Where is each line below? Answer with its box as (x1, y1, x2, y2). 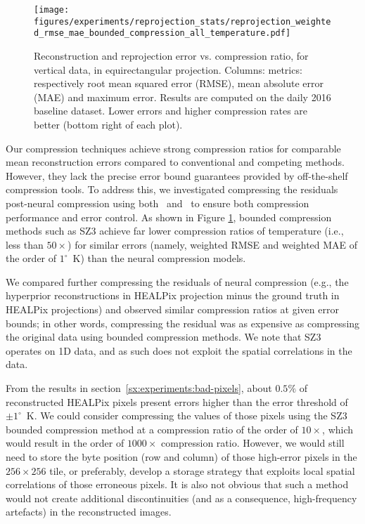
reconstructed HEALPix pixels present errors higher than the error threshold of (6, 394, 348, 409)
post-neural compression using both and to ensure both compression (6, 195, 309, 210)
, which (322, 421, 354, 436)
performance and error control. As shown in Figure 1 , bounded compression (6, 209, 332, 224)
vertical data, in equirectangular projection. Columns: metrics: (34, 62, 302, 77)
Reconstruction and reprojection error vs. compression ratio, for (34, 48, 309, 63)
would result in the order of (6, 435, 124, 450)
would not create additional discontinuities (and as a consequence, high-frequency (6, 490, 357, 505)
